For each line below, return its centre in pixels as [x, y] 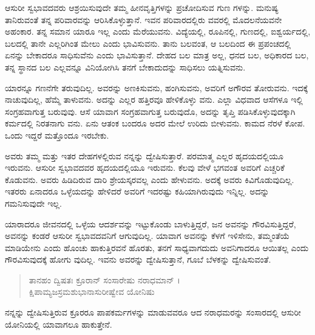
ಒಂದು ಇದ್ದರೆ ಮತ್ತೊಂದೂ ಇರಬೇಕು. [57, 135]
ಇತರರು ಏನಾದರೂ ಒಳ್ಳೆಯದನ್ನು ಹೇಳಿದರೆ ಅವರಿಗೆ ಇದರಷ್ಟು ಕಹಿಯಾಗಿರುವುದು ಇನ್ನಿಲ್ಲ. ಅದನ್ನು [137, 191]
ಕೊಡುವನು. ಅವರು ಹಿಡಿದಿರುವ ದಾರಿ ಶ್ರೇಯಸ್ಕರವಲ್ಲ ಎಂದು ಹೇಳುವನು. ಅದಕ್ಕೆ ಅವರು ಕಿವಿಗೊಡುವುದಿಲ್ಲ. [150, 179]
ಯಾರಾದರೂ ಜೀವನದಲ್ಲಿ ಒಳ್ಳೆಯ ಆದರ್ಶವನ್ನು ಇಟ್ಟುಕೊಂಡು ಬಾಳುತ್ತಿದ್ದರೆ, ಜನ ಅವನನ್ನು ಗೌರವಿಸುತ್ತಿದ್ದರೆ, [151, 223]
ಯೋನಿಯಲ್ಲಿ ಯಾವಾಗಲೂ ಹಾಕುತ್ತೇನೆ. [59, 324]
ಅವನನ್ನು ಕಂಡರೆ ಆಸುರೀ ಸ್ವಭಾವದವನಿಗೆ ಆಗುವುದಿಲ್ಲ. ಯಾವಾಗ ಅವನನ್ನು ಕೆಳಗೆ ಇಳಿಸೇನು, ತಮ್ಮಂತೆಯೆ [147, 236]
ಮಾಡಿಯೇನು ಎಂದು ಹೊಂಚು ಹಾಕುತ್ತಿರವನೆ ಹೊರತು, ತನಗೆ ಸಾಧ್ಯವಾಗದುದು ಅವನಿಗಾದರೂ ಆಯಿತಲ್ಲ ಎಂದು [157, 247]
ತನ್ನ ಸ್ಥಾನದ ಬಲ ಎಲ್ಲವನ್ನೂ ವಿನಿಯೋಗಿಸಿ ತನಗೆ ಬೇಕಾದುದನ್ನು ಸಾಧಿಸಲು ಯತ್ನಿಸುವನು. [125, 67]
